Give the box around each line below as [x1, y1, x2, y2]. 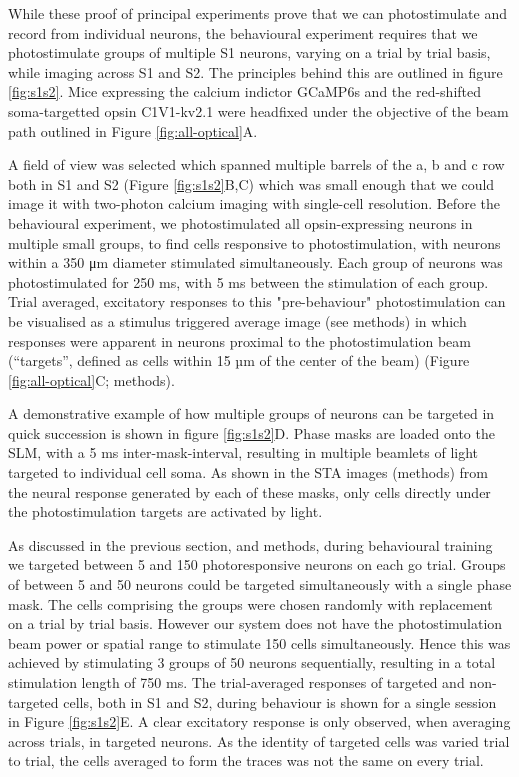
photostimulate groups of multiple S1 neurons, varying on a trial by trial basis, [8, 42, 491, 63]
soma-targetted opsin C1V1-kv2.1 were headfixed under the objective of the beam [8, 100, 509, 121]
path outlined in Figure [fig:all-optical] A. [8, 120, 258, 141]
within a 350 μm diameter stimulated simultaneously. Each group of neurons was [8, 252, 503, 273]
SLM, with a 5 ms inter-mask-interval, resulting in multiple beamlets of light [8, 442, 479, 463]
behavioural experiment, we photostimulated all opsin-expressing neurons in [8, 212, 473, 233]
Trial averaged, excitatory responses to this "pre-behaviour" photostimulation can [8, 291, 506, 312]
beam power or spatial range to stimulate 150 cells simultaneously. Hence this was [8, 632, 511, 653]
